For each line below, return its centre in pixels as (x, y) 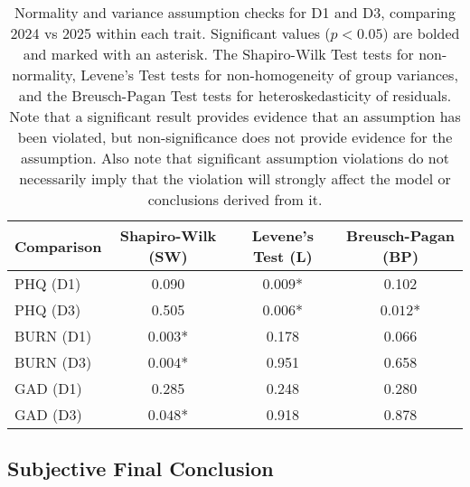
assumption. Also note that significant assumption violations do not (235, 158)
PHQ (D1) (48, 283)
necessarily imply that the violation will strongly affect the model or (235, 178)
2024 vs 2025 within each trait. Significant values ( (170, 33)
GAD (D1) (48, 388)
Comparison (58, 246)
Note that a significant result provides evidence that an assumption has (235, 116)
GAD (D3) (48, 414)
